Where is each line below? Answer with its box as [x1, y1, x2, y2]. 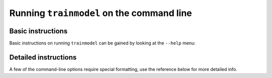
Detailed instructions [9, 53, 77, 61]
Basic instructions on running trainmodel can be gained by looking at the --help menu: [9, 40, 196, 46]
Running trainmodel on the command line [9, 7, 192, 18]
